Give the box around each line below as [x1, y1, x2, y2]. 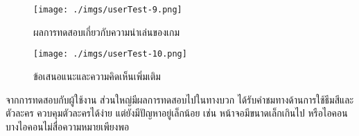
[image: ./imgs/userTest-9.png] [33, 5, 182, 14]
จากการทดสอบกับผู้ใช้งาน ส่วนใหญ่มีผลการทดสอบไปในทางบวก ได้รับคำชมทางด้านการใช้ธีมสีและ [6, 92, 354, 106]
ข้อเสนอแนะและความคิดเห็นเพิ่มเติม [33, 68, 161, 83]
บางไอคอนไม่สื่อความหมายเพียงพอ [6, 119, 130, 133]
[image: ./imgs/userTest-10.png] [33, 49, 187, 59]
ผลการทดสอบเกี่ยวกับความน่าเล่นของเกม [33, 24, 180, 39]
